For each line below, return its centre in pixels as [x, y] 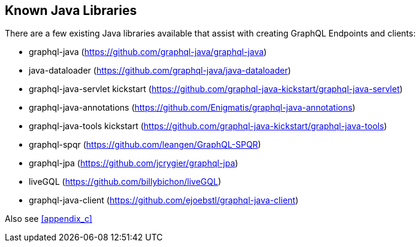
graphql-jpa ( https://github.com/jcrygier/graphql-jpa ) [134, 163]
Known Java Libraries [71, 10]
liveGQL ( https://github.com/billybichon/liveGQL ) [125, 182]
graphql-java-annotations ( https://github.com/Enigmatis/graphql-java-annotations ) [192, 108]
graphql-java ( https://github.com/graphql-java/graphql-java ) [148, 52]
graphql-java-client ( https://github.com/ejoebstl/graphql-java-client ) [164, 200]
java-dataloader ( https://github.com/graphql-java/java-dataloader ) [160, 71]
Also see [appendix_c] [49, 219]
